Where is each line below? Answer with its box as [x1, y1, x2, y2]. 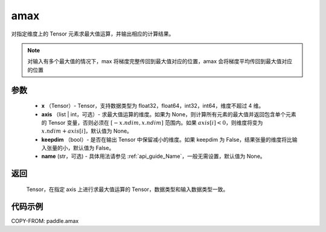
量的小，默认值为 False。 [51, 145, 115, 152]
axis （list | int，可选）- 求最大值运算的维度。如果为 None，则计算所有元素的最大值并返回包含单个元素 [41, 110, 297, 118]
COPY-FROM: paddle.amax [11, 217, 79, 224]
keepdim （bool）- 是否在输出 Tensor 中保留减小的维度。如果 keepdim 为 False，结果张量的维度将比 [41, 136, 293, 143]
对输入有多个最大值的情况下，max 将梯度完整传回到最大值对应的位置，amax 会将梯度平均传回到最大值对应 [27, 58, 293, 65]
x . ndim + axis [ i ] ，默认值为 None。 [41, 127, 133, 135]
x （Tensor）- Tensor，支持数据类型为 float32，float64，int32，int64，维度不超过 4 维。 [41, 102, 264, 110]
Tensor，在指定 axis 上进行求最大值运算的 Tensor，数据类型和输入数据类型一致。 [26, 186, 229, 193]
